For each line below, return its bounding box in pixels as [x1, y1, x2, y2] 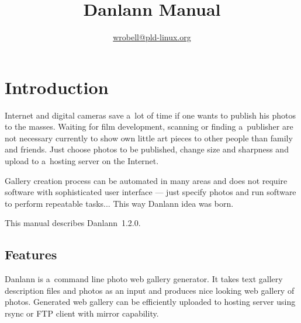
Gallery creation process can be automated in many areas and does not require [5, 174, 288, 186]
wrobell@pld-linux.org [113, 31, 191, 43]
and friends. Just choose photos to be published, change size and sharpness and [5, 143, 289, 155]
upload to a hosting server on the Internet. [5, 155, 159, 167]
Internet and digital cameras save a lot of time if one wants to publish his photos [5, 109, 296, 121]
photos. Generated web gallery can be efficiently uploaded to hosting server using [5, 296, 296, 308]
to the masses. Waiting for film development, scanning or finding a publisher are [5, 120, 293, 133]
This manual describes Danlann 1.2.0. [5, 217, 141, 229]
